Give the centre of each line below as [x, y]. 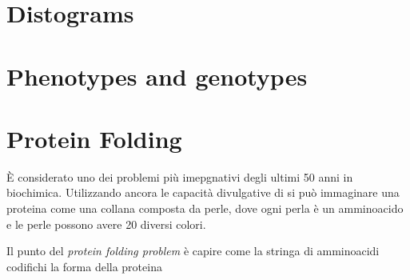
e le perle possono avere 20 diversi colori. [106, 224]
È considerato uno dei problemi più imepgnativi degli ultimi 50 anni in [180, 176]
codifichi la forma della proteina [84, 266]
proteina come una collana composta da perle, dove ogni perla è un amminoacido [205, 208]
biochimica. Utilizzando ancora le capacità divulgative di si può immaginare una [203, 192]
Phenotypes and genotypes [157, 76]
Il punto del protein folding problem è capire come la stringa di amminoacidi [193, 251]
